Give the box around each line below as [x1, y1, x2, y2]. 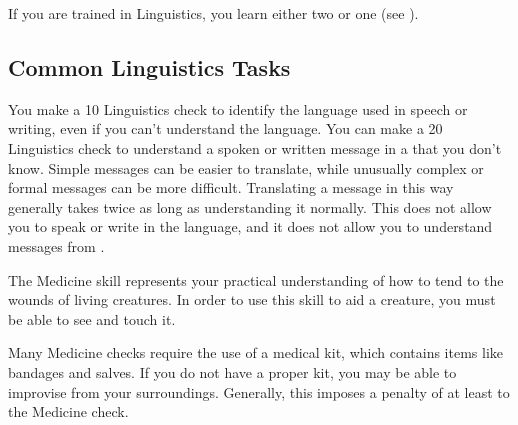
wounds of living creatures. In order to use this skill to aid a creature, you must [8, 289, 496, 310]
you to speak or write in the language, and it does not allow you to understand [8, 216, 493, 237]
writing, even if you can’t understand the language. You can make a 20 [8, 118, 443, 139]
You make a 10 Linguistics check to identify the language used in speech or [8, 98, 468, 119]
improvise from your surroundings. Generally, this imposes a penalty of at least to [8, 381, 510, 402]
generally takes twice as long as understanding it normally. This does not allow [8, 196, 492, 217]
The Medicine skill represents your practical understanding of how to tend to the [8, 269, 504, 290]
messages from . [8, 235, 105, 256]
